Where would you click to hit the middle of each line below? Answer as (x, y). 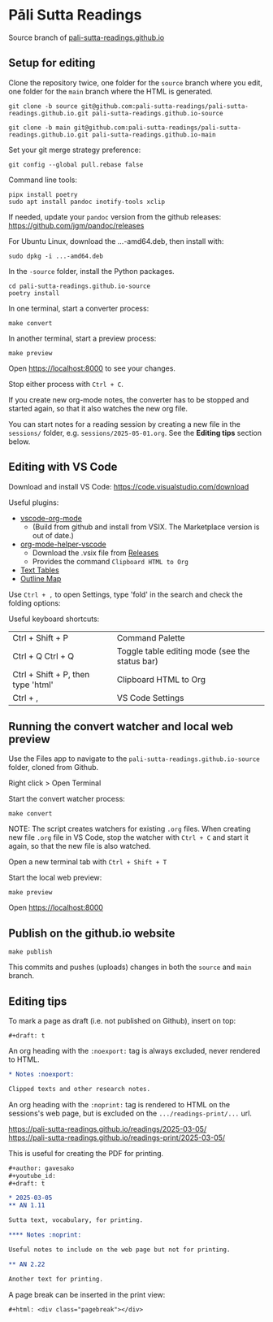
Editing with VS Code (63, 467)
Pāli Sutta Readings (75, 15)
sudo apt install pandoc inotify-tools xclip (87, 202)
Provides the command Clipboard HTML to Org (110, 561)
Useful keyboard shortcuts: (54, 619)
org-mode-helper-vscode (63, 544)
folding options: (35, 602)
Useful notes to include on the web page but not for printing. (119, 1250)
